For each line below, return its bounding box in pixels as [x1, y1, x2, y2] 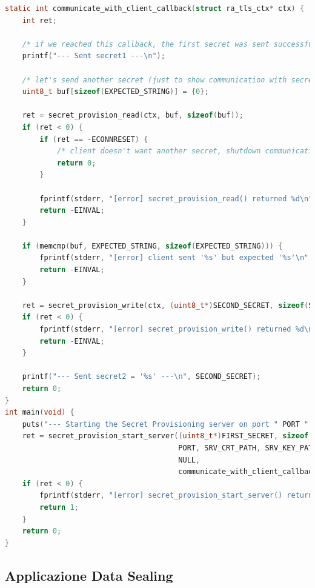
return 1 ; [39, 503, 79, 512]
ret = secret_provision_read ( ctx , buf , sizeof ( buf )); [22, 111, 244, 120]
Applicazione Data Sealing [5, 566, 173, 584]
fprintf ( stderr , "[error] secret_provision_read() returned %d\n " [39, 194, 313, 203]
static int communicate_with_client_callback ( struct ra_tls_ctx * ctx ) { [5, 4, 305, 13]
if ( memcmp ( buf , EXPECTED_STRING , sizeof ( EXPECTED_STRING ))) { [22, 241, 283, 250]
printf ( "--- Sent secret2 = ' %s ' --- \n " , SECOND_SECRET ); [22, 372, 261, 381]
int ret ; [22, 16, 57, 25]
